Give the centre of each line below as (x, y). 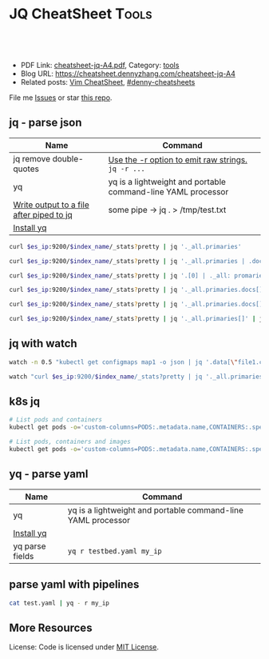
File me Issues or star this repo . (61, 98)
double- (68, 158)
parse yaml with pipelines (74, 585)
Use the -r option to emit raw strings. (178, 159)
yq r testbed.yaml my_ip (115, 551)
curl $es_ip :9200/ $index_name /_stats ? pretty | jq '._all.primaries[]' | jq (138, 319)
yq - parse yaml (49, 474)
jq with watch (44, 343)
